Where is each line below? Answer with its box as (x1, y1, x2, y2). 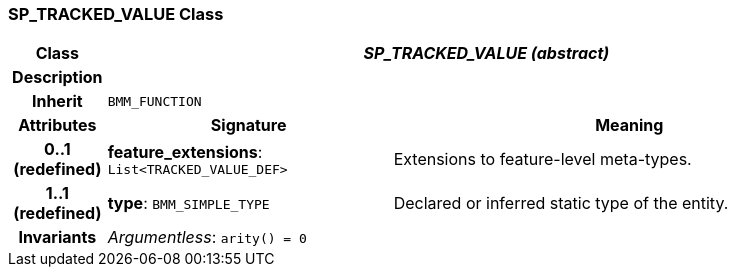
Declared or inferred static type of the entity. (393, 193, 729, 214)
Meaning (595, 115, 664, 136)
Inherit (31, 91, 83, 112)
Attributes (18, 115, 97, 136)
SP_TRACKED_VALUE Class (8, 4, 224, 24)
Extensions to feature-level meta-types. (393, 149, 692, 170)
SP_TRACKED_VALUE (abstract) (363, 43, 610, 64)
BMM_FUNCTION (107, 93, 202, 109)
